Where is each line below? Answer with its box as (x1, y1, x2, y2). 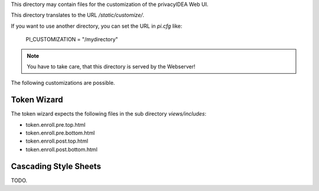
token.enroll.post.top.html (25, 137, 89, 144)
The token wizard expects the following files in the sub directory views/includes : (11, 110, 207, 117)
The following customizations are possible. (11, 80, 115, 87)
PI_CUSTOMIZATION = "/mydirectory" (25, 36, 118, 43)
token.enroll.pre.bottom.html (25, 130, 95, 137)
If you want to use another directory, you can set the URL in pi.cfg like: (11, 22, 183, 29)
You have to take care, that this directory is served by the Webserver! (27, 62, 196, 70)
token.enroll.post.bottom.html (25, 146, 97, 153)
